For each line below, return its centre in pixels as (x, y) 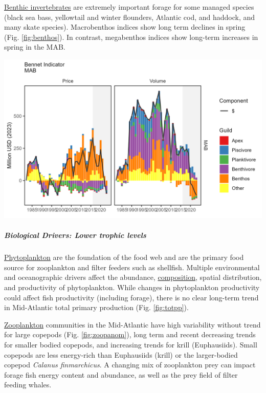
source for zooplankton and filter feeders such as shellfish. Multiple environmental (132, 267)
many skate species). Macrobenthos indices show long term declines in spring (125, 27)
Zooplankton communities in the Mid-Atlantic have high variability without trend (132, 324)
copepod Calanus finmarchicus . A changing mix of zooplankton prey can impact (130, 365)
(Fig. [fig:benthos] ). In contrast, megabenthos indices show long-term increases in (131, 37)
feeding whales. (28, 385)
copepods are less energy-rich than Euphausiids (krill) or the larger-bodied (121, 354)
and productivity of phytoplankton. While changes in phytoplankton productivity (132, 287)
